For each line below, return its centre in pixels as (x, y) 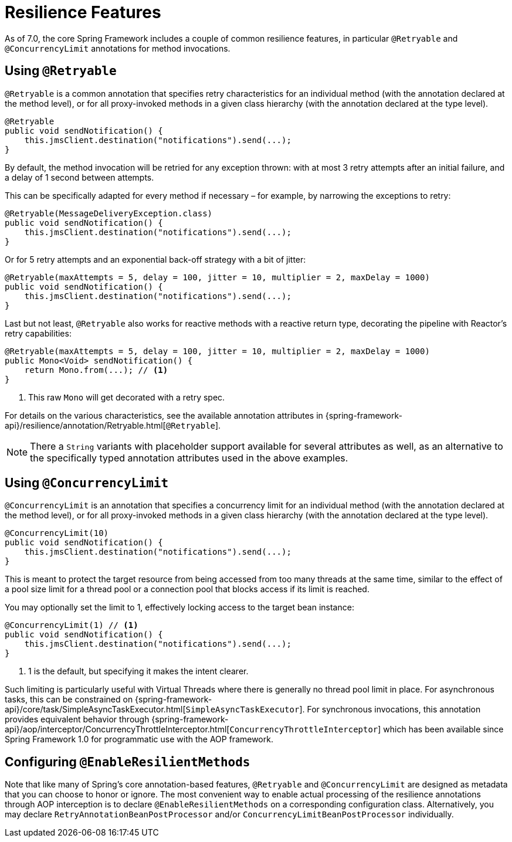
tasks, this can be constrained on (69, 700)
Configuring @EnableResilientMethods (128, 762)
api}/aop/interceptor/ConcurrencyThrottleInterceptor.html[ (117, 729)
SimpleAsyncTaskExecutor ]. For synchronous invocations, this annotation (333, 709)
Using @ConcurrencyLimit (87, 483)
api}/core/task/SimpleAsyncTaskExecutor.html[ (95, 709)
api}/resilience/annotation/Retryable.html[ (85, 425)
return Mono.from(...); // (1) (96, 370)
